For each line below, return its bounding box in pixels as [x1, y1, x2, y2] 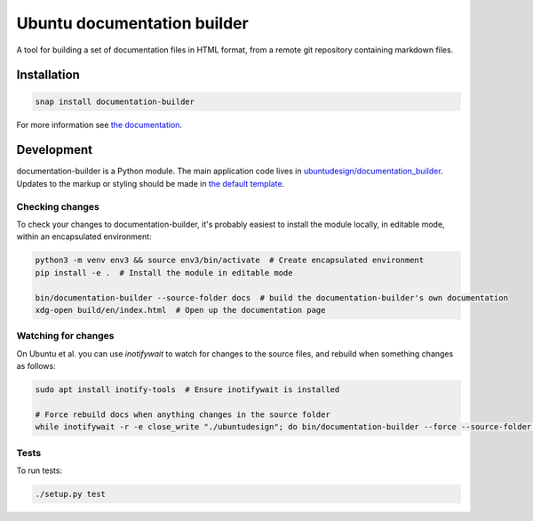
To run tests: [16, 465, 62, 476]
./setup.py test [35, 489, 107, 499]
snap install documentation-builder [35, 96, 195, 107]
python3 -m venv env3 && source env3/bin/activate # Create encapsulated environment [35, 255, 425, 266]
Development [16, 142, 93, 157]
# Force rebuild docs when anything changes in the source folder [35, 409, 330, 420]
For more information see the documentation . [16, 119, 182, 130]
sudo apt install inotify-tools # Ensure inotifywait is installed [35, 385, 340, 395]
